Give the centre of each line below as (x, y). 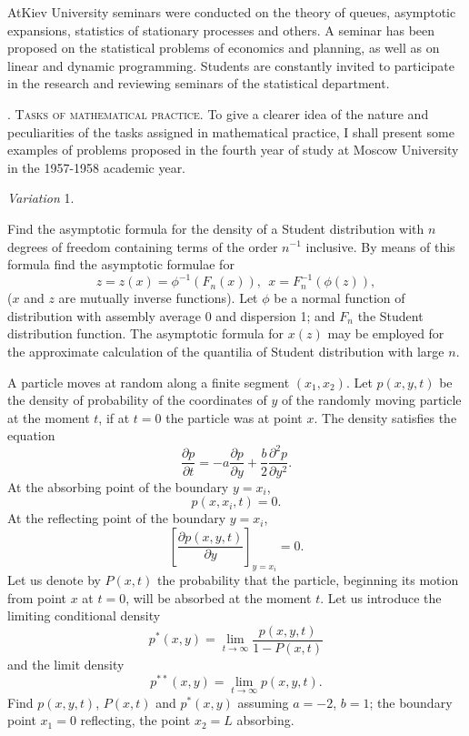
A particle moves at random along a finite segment (149, 382)
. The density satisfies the (385, 417)
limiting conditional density (84, 615)
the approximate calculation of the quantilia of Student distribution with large (226, 351)
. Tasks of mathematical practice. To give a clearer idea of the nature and (218, 113)
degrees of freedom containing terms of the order (143, 246)
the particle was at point (234, 417)
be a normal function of (339, 298)
